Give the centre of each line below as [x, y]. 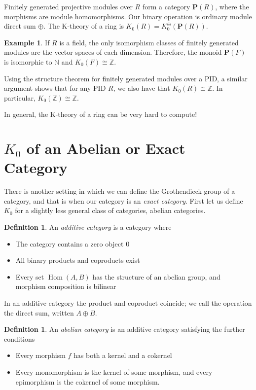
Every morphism [40, 355]
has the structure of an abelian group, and [156, 276]
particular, [20, 97]
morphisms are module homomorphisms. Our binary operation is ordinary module [128, 16]
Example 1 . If [27, 42]
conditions [19, 338]
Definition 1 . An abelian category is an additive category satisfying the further [125, 329]
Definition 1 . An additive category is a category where [88, 227]
